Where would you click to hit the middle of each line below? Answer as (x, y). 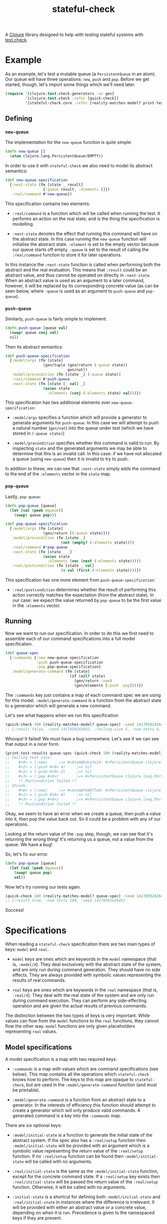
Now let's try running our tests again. (43, 887)
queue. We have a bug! (29, 845)
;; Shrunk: (16, 785)
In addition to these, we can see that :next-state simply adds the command (83, 469)
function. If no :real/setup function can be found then (68, 1156)
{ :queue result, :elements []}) (77, 189)
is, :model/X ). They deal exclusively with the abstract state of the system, (87, 964)
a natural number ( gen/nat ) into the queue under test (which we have (83, 428)
